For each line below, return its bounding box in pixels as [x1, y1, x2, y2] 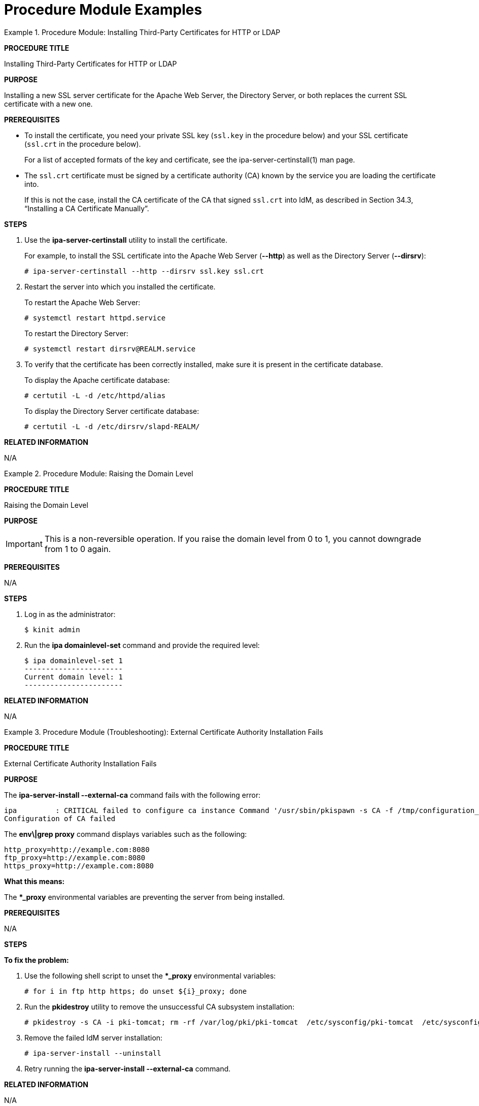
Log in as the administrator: [24, 609, 116, 619]
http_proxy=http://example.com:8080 [4, 845, 150, 854]
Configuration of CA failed [4, 814, 116, 823]
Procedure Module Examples [4, 1, 202, 18]
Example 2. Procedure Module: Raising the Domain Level [4, 469, 193, 478]
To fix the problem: [4, 955, 69, 964]
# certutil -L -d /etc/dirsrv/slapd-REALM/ [24, 422, 200, 431]
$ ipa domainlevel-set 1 [24, 656, 123, 665]
